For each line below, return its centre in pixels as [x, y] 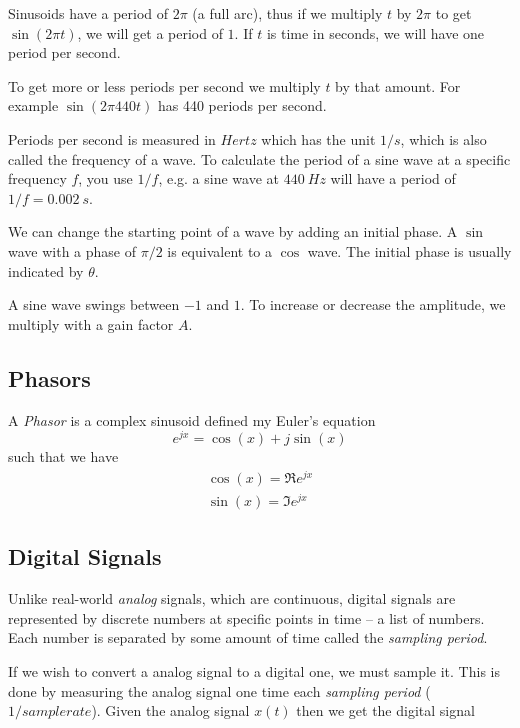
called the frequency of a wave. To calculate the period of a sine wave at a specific [259, 158]
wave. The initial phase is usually [409, 250]
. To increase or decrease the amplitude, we [373, 304]
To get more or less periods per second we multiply [164, 85]
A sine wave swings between [94, 304]
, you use [105, 178]
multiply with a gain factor [91, 323]
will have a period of [393, 178]
